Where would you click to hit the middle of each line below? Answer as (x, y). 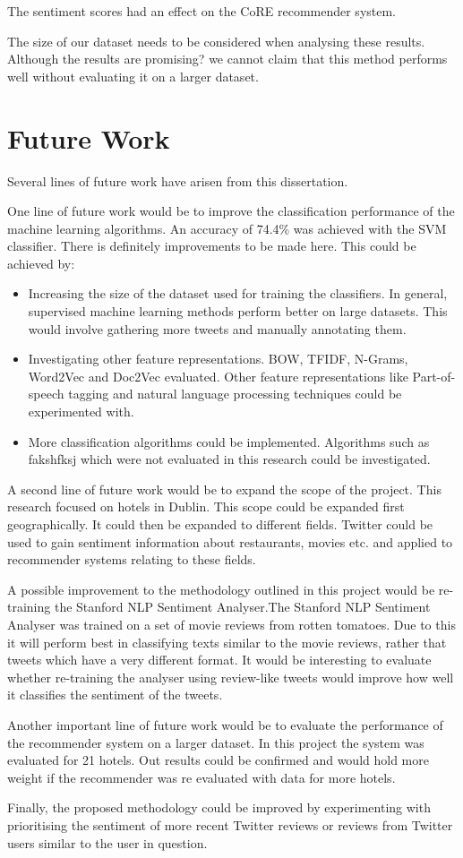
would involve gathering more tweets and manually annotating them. (217, 328)
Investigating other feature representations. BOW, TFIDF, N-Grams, (218, 359)
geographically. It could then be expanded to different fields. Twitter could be (220, 524)
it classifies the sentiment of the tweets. (115, 695)
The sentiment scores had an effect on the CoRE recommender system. (202, 11)
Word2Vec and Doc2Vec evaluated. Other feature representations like (218, 376)
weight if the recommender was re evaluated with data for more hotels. (201, 777)
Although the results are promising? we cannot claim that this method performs (227, 59)
